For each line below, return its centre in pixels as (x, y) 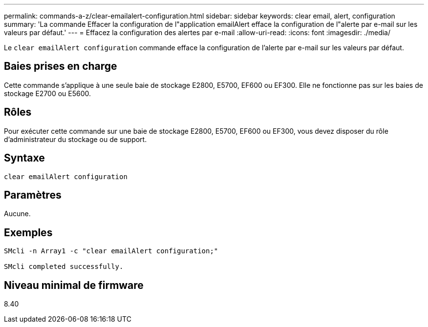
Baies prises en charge (61, 66)
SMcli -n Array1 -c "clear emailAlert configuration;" (111, 251)
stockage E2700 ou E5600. (48, 93)
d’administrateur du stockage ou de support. (75, 139)
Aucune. (17, 214)
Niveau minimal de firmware (74, 285)
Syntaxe (24, 158)
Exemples (28, 232)
